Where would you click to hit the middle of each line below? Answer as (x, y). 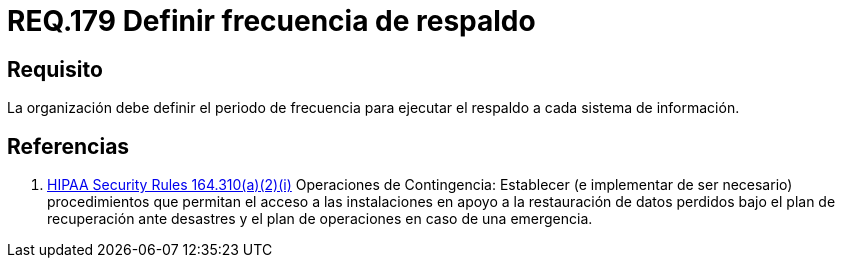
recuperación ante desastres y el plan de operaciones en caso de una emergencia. (320, 219)
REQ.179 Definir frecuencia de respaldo (271, 21)
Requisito (55, 69)
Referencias (68, 146)
